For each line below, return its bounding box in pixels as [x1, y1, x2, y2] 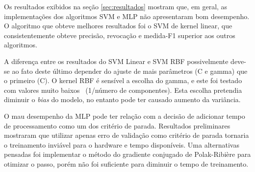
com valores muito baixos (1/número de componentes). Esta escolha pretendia [4, 85, 242, 95]
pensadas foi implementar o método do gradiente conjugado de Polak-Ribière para [4, 149, 251, 159]
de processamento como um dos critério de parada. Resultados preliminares [4, 120, 230, 130]
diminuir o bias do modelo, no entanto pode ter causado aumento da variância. [4, 94, 241, 105]
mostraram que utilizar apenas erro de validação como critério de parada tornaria [4, 130, 249, 140]
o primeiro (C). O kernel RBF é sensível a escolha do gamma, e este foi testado [4, 75, 242, 86]
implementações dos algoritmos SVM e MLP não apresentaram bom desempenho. [4, 11, 250, 21]
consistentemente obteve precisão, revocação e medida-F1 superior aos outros [4, 30, 235, 40]
